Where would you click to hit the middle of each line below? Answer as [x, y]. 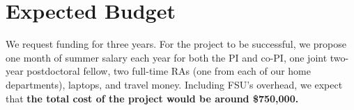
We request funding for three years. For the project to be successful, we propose [176, 44]
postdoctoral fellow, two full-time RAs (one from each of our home [169, 71]
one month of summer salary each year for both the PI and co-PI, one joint [167, 57]
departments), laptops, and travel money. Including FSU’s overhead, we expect [174, 84]
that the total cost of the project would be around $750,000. [152, 98]
